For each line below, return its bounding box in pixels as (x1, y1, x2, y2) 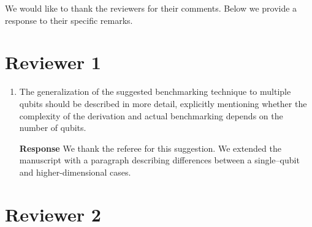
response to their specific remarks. (5, 13, 133, 26)
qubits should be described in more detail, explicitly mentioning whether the (19, 97, 307, 110)
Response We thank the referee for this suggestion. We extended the (19, 141, 281, 154)
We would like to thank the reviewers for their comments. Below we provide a (5, 2, 297, 14)
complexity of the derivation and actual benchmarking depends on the (19, 109, 283, 122)
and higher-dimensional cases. (19, 165, 131, 178)
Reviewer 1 (5, 50, 101, 75)
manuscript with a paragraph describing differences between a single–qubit (19, 154, 300, 166)
